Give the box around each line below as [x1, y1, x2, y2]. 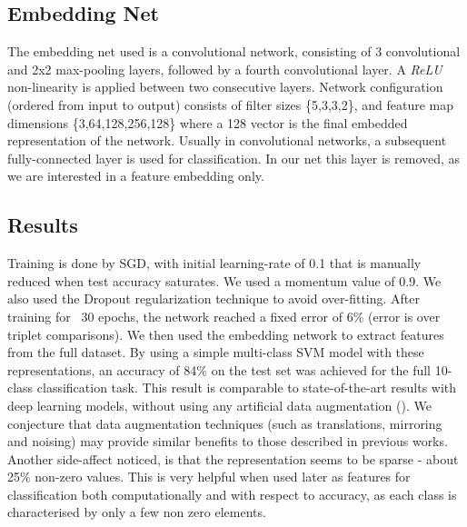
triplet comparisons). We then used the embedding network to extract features [7, 324, 444, 343]
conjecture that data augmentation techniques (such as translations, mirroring [7, 413, 442, 433]
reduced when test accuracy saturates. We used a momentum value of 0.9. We [7, 271, 442, 290]
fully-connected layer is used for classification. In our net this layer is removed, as [7, 148, 461, 167]
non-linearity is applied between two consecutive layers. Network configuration [7, 77, 443, 96]
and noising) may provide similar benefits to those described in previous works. [7, 432, 448, 451]
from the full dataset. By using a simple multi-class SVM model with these [7, 343, 424, 362]
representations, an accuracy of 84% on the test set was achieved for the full [7, 360, 431, 379]
